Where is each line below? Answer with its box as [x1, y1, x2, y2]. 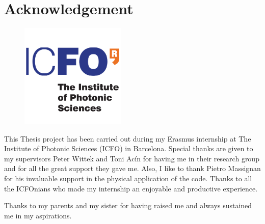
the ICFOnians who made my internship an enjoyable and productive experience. [4, 183, 258, 193]
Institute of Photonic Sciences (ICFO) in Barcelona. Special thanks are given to [4, 143, 253, 154]
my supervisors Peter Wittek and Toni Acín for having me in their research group [4, 153, 259, 163]
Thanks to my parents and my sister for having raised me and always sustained [4, 200, 252, 211]
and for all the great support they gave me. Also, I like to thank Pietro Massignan [4, 163, 261, 174]
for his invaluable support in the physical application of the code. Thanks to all [4, 173, 252, 184]
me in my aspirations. [4, 210, 72, 220]
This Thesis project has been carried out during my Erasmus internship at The [4, 133, 251, 144]
